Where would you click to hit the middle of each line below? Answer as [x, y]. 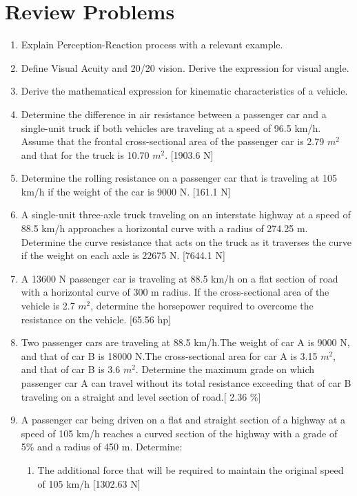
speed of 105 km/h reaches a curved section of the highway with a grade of [179, 433]
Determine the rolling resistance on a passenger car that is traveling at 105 [179, 178]
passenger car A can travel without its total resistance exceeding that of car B [186, 383]
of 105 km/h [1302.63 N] [89, 483]
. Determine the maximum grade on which [225, 369]
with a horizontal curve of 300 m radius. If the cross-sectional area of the [175, 292]
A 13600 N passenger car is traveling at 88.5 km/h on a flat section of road [180, 278]
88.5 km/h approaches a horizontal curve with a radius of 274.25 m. [164, 228]
